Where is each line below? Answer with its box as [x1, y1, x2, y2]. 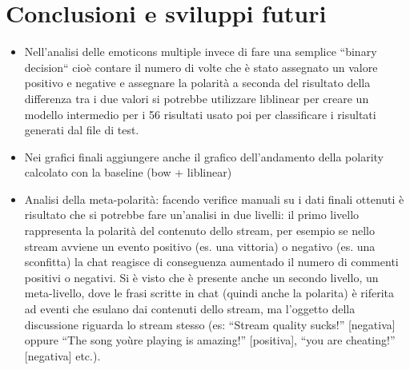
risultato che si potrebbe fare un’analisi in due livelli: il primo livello [24, 206, 360, 223]
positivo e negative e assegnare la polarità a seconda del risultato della [24, 74, 371, 91]
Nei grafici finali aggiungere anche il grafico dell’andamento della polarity [24, 148, 384, 165]
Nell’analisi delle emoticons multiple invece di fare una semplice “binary [24, 43, 377, 60]
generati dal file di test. [24, 121, 139, 138]
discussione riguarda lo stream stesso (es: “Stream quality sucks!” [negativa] [24, 316, 396, 332]
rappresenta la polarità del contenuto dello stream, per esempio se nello [24, 222, 376, 239]
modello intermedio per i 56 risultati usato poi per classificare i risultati [24, 105, 376, 122]
